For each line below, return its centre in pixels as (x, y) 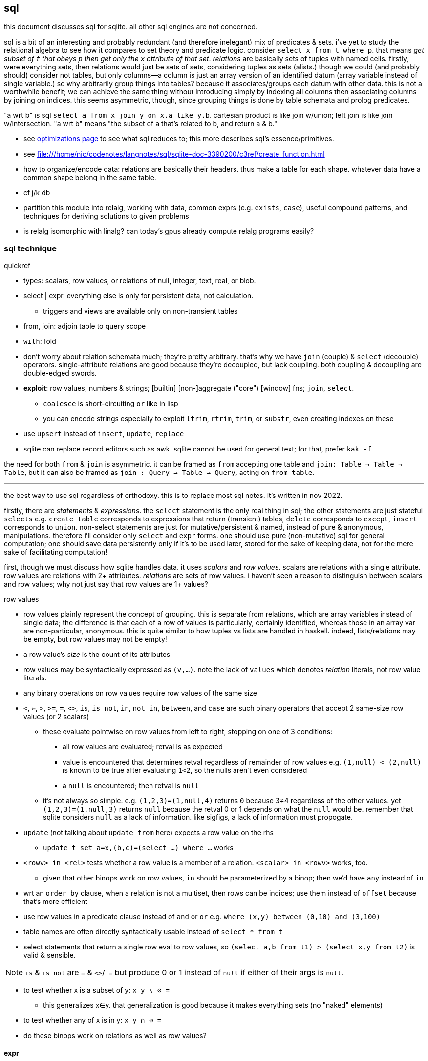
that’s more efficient (55, 902)
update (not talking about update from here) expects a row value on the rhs (149, 833)
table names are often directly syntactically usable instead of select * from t (153, 932)
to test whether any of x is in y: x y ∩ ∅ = (93, 1020)
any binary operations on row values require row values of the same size (140, 693)
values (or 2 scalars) (56, 717)
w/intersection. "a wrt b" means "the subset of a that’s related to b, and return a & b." (141, 124)
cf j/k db (37, 193)
